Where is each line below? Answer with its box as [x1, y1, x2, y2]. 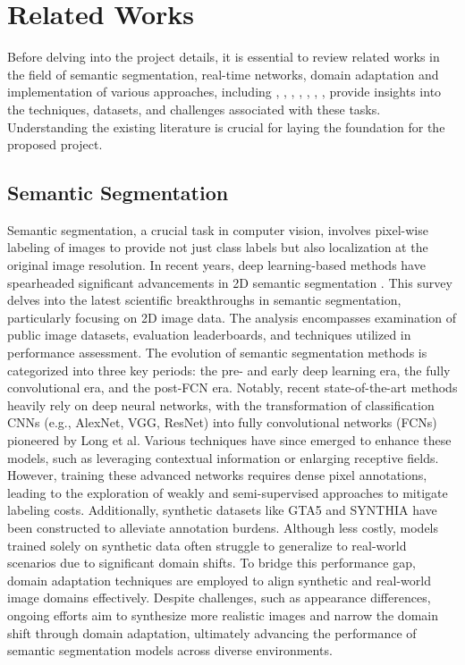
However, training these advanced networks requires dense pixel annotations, [7, 466, 427, 484]
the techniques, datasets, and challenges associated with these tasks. [7, 99, 381, 118]
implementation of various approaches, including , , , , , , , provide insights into [7, 82, 442, 101]
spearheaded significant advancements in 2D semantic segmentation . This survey [7, 273, 452, 291]
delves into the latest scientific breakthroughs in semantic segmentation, [7, 290, 402, 309]
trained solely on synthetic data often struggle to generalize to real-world [7, 535, 407, 554]
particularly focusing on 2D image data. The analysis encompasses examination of [7, 307, 457, 326]
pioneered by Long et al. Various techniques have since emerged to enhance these [7, 431, 452, 450]
